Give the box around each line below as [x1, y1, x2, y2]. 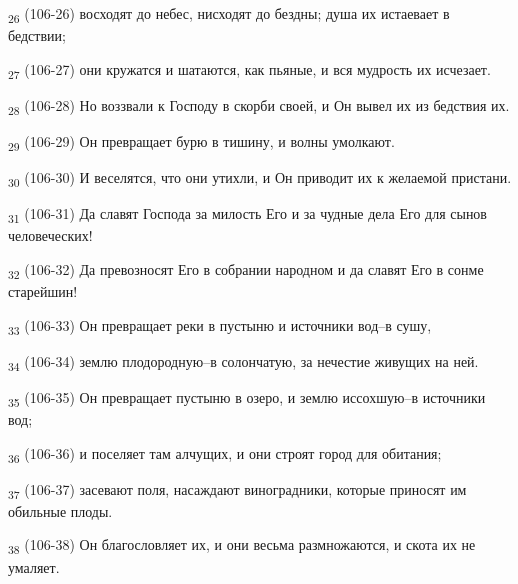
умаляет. [8, 556, 60, 577]
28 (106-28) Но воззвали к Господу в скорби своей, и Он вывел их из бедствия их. [8, 94, 510, 118]
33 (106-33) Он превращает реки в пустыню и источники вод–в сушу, [8, 314, 432, 338]
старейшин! [8, 281, 78, 302]
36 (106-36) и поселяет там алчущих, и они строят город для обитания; [8, 442, 442, 466]
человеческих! [8, 225, 93, 246]
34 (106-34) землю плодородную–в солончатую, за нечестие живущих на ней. [8, 350, 479, 374]
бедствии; [8, 25, 66, 46]
